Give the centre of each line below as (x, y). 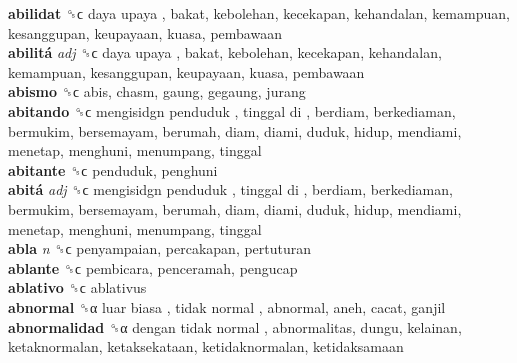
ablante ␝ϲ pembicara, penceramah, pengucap (153, 267)
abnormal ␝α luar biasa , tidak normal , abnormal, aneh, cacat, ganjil (227, 306)
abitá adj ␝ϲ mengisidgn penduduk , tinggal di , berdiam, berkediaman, (230, 189)
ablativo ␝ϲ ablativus (77, 287)
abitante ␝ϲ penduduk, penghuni (113, 169)
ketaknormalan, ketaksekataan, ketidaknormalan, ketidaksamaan (206, 346)
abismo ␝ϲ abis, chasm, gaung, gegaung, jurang (157, 91)
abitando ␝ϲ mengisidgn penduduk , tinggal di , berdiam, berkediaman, (232, 110)
